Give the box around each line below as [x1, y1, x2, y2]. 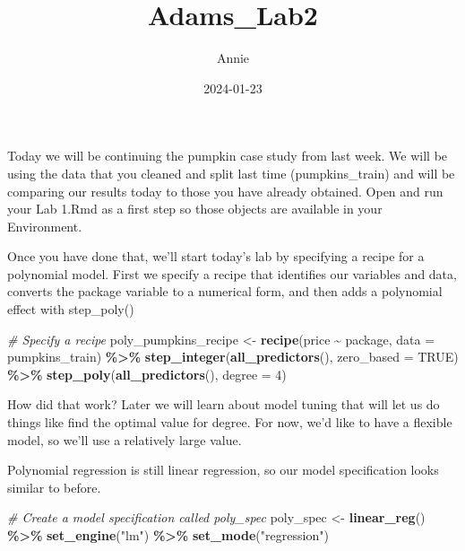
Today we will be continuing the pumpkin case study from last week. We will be [7, 146, 448, 165]
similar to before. [7, 477, 101, 496]
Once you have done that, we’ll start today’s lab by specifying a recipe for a [7, 247, 425, 266]
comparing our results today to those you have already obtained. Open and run [7, 181, 443, 200]
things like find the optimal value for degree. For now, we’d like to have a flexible [7, 413, 452, 432]
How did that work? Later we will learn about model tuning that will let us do [7, 395, 440, 414]
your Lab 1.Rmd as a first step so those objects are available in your [7, 199, 383, 218]
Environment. [7, 216, 82, 235]
